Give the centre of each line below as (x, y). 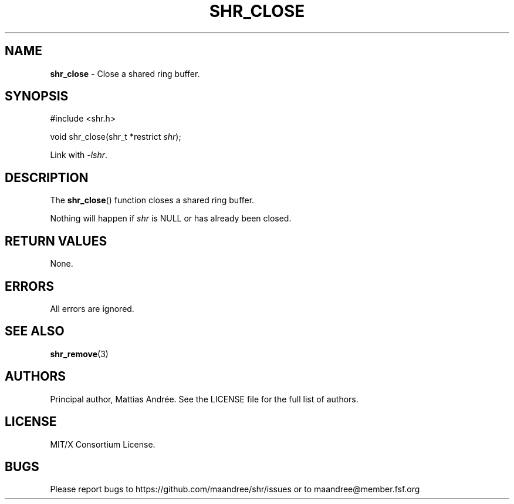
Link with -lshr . (79, 155)
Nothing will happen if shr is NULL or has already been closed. (171, 219)
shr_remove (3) (79, 354)
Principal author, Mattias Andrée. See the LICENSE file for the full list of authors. (204, 399)
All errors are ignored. (92, 308)
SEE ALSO (35, 331)
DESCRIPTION (47, 177)
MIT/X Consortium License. (103, 444)
